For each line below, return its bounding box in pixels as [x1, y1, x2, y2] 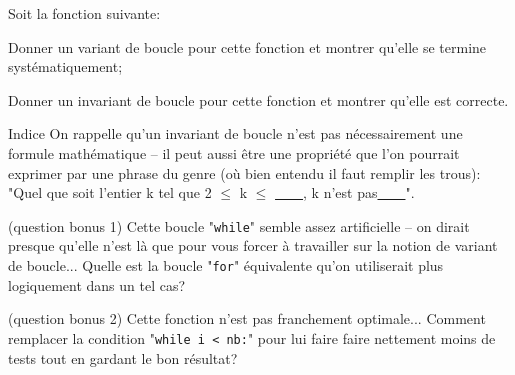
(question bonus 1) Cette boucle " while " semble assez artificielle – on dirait [8, 215, 470, 236]
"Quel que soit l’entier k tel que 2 [8, 182, 212, 203]
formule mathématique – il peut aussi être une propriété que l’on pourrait [8, 142, 460, 163]
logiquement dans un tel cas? [8, 274, 186, 295]
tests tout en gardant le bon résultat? [8, 347, 238, 368]
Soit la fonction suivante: [8, 3, 161, 23]
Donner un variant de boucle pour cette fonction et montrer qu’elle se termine [8, 36, 487, 57]
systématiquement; [8, 56, 123, 77]
